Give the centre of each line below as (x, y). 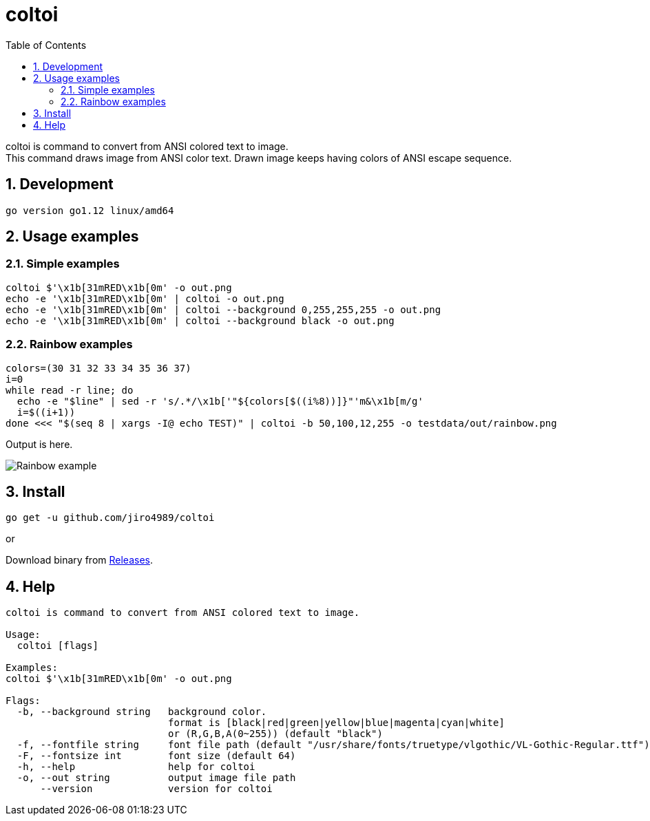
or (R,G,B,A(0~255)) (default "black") (275, 734)
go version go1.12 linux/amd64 (90, 210)
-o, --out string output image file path (156, 778)
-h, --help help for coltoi (136, 767)
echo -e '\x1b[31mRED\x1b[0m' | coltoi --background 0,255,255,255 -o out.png (223, 309)
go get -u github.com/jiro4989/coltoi (110, 518)
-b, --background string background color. (142, 712)
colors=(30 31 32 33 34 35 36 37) (98, 368)
